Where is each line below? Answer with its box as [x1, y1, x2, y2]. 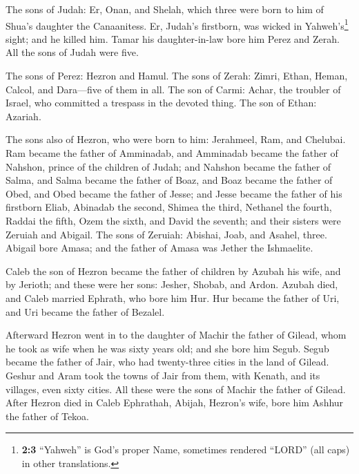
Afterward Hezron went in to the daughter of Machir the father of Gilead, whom [6, 328, 347, 342]
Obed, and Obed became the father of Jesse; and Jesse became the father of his [6, 186, 342, 200]
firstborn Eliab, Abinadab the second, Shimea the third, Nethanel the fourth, [6, 200, 332, 214]
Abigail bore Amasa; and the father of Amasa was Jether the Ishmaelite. [6, 240, 313, 255]
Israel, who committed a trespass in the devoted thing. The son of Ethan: [6, 95, 317, 110]
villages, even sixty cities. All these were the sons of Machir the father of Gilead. [6, 381, 346, 396]
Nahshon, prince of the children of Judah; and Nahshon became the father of [6, 159, 331, 173]
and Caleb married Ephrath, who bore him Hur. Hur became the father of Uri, [6, 290, 340, 305]
